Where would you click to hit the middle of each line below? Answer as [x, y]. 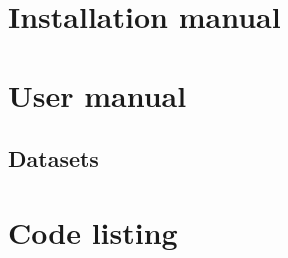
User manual [97, 94]
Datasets [53, 158]
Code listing [93, 231]
